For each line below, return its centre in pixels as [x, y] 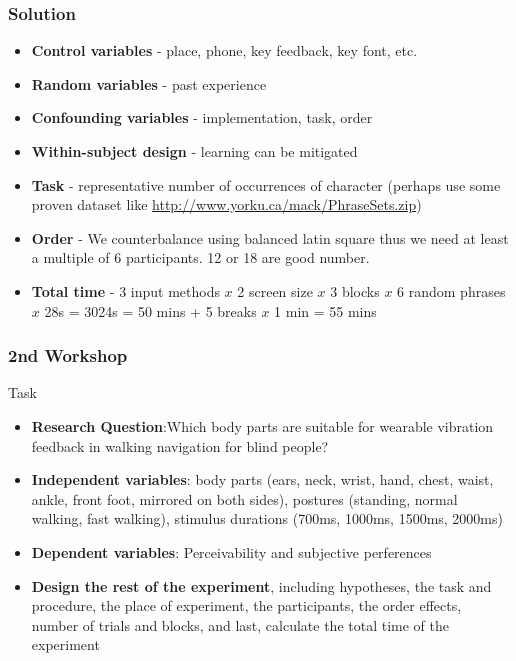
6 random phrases [451, 290]
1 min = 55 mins [325, 310]
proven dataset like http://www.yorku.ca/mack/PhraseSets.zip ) [226, 204]
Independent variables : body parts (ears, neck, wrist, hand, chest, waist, [262, 479]
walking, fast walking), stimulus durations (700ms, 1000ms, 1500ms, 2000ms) [267, 518]
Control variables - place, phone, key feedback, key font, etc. [224, 50]
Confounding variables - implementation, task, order [202, 117]
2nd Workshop [68, 355]
